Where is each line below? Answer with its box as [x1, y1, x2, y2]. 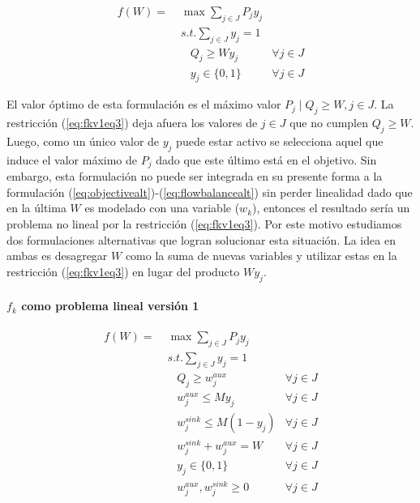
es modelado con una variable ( [84, 199, 240, 216]
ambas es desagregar [6, 247, 108, 264]
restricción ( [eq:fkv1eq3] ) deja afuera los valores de [6, 114, 258, 131]
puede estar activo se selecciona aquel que [176, 132, 384, 149]
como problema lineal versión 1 [21, 297, 199, 314]
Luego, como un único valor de [6, 132, 160, 149]
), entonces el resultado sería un [252, 199, 410, 216]
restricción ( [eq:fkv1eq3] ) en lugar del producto [6, 262, 240, 279]
